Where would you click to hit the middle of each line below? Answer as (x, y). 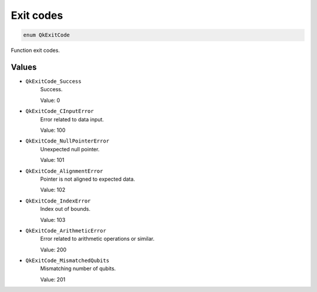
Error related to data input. (72, 119)
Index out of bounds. (65, 209)
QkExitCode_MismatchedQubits (68, 261)
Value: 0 (50, 100)
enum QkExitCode (47, 35)
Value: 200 (53, 250)
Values (24, 67)
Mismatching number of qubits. (78, 268)
